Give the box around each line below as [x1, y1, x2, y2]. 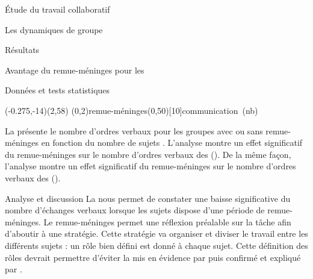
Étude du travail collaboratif [5, 3, 110, 15]
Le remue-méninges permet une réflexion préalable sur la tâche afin [43, 215, 291, 228]
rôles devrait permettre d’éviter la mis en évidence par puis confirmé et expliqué [5, 251, 301, 263]
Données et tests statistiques [5, 84, 110, 96]
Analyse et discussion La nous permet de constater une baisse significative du [5, 192, 291, 204]
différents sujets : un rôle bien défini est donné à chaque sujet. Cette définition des [5, 239, 308, 251]
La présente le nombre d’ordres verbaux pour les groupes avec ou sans [5, 124, 263, 137]
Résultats [5, 43, 40, 56]
